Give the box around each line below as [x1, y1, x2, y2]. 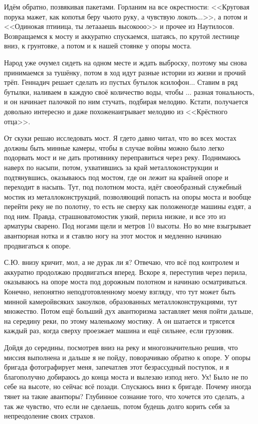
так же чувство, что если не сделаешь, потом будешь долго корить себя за [4, 401, 230, 411]
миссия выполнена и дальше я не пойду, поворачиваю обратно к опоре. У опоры [4, 352, 251, 362]
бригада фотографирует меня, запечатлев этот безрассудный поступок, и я [4, 362, 229, 372]
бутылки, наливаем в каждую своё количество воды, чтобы [4, 86, 184, 97]
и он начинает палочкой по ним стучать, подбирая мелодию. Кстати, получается [4, 96, 248, 107]
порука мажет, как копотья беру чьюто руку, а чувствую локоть [4, 11, 197, 21]
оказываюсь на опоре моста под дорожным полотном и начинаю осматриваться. [4, 276, 248, 287]
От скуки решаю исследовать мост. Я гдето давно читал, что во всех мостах [4, 133, 237, 143]
